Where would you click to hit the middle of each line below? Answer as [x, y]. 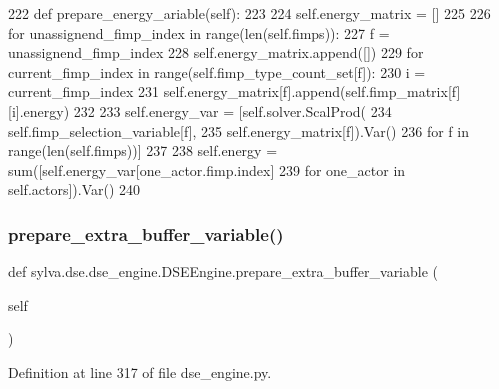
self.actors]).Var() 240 [74, 189]
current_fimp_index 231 [83, 91]
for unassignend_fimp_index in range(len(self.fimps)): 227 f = [199, 32]
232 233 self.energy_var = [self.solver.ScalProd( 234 [232, 110]
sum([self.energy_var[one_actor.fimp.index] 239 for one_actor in [207, 169]
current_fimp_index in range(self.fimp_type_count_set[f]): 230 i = [217, 71]
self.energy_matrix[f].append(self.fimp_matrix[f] [312, 91]
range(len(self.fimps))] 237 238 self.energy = [143, 150]
